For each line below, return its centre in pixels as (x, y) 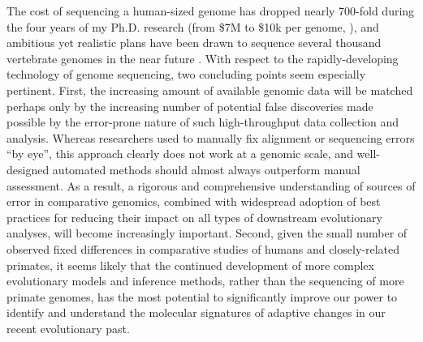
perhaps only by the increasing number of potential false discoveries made (190, 106)
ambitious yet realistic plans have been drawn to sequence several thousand (194, 43)
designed (28, 169)
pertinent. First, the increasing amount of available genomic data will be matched (210, 90)
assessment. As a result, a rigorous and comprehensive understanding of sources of (211, 185)
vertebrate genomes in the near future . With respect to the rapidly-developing (203, 58)
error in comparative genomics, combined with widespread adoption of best (194, 201)
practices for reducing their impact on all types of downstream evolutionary (194, 217)
